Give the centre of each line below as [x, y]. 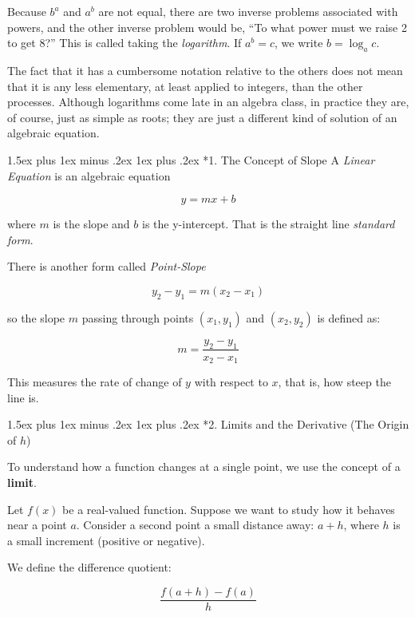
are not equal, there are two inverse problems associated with [248, 11]
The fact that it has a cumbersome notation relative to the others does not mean [205, 70]
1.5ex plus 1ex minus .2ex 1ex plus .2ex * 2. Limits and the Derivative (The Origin [208, 424]
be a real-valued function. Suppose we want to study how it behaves [229, 509]
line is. [23, 397]
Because [27, 11]
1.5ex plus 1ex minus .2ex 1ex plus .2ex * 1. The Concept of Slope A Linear [191, 159]
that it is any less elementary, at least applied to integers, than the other [185, 86]
